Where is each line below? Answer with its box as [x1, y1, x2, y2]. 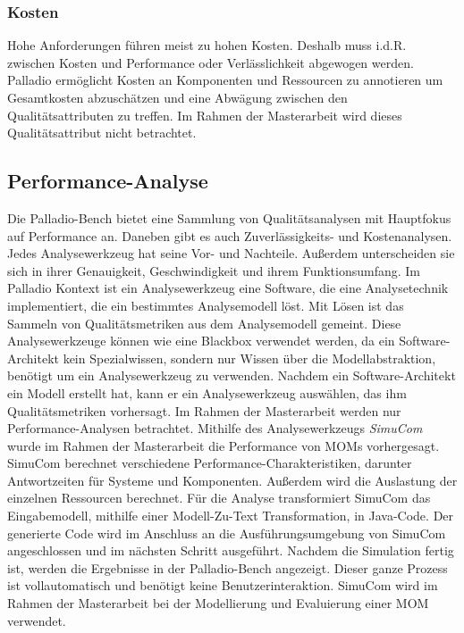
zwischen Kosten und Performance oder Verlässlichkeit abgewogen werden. [7, 53, 414, 71]
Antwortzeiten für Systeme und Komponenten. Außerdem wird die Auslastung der [7, 471, 458, 489]
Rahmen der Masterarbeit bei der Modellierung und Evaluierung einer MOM [7, 594, 429, 612]
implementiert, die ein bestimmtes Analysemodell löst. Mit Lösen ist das [7, 296, 404, 314]
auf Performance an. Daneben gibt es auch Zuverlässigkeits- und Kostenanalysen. [7, 226, 452, 245]
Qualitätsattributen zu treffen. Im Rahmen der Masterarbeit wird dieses [7, 105, 402, 124]
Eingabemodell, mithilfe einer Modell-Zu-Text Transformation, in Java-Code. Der [7, 506, 454, 525]
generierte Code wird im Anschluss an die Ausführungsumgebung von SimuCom [7, 523, 446, 542]
